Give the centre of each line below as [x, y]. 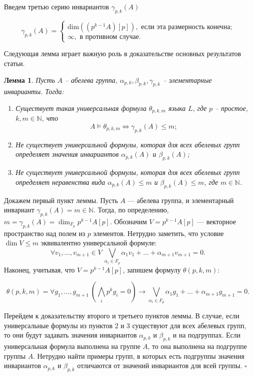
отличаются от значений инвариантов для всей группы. [160, 365]
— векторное [217, 221]
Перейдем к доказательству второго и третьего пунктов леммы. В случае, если [122, 315]
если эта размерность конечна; [187, 27]
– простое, [231, 108]
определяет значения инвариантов [67, 154]
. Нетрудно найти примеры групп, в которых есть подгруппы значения [139, 356]
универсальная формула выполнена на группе [72, 346]
